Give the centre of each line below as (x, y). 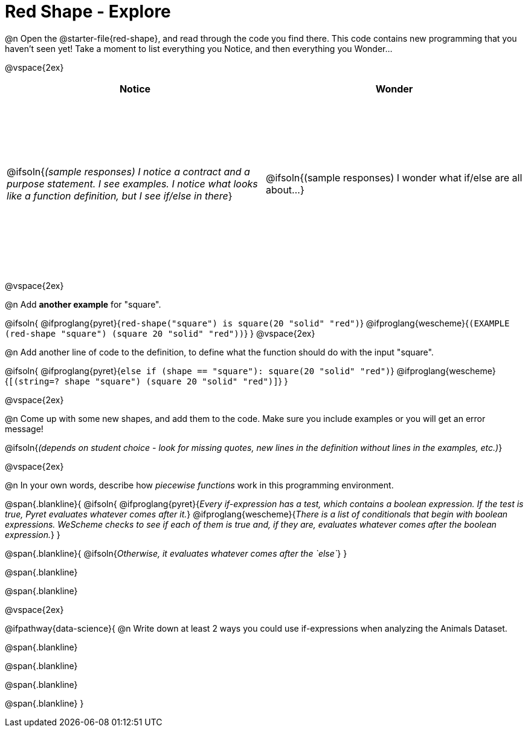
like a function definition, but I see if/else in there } (120, 196)
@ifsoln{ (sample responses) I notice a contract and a (128, 171)
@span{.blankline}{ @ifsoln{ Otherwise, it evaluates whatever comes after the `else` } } (176, 553)
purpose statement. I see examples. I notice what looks (132, 183)
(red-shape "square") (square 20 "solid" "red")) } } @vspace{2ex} (160, 333)
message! (24, 429)
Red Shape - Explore (88, 11)
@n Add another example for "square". (83, 304)
